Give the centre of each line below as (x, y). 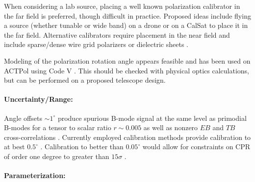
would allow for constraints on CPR (196, 147)
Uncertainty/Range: (38, 99)
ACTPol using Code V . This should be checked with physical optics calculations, (127, 70)
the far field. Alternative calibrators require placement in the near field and (117, 34)
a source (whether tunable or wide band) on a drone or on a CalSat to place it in (126, 25)
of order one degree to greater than (57, 156)
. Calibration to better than (82, 147)
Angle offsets (23, 118)
